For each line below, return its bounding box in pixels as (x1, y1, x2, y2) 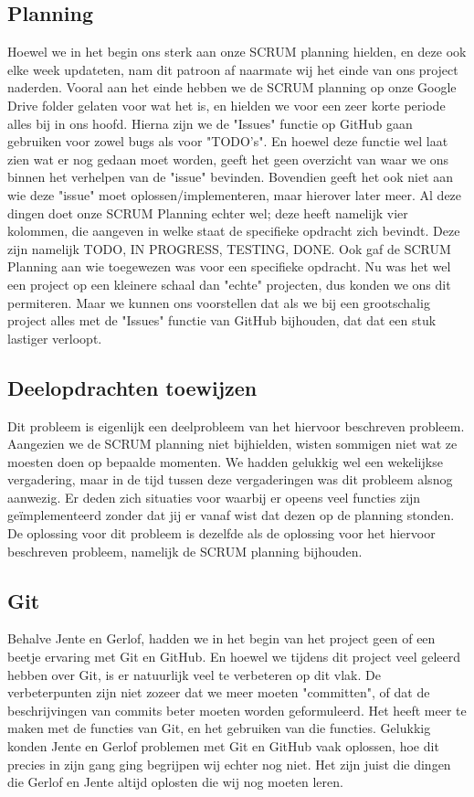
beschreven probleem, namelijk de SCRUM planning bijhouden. (7, 541, 363, 560)
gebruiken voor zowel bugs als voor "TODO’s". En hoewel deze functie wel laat (7, 132, 448, 151)
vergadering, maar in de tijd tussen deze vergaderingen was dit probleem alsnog (7, 470, 453, 489)
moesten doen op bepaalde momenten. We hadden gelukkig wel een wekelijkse (7, 452, 443, 471)
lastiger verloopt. (7, 328, 102, 347)
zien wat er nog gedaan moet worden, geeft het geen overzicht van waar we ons (7, 149, 449, 168)
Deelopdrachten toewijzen (7, 373, 258, 401)
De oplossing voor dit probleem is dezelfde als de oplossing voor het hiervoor (7, 524, 436, 543)
